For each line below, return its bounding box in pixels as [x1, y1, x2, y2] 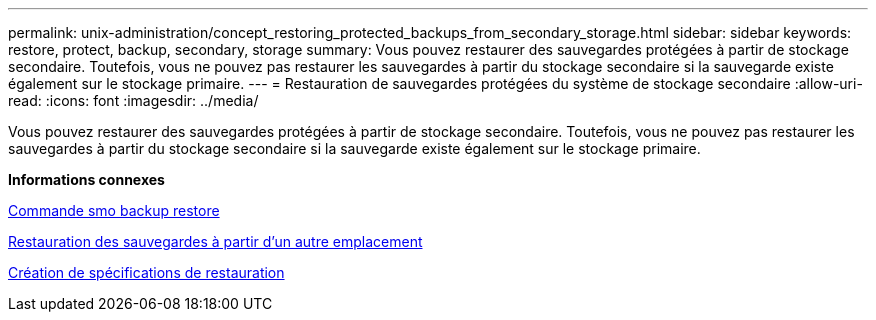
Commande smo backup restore [8, 202, 220, 219]
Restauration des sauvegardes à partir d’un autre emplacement [8, 233, 423, 250]
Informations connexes [8, 171, 165, 188]
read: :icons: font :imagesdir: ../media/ [8, 92, 259, 109]
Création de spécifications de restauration [8, 264, 285, 281]
